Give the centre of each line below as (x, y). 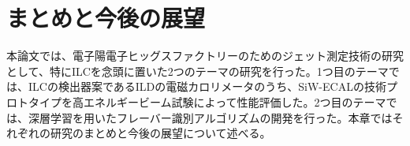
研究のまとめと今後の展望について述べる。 (160, 133)
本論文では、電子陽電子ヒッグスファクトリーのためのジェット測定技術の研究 (205, 56)
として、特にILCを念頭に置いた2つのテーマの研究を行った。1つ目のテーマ (198, 71)
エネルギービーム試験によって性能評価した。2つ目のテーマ (235, 101)
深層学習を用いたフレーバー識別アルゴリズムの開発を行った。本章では (210, 117)
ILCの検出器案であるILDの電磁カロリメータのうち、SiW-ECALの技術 (207, 86)
